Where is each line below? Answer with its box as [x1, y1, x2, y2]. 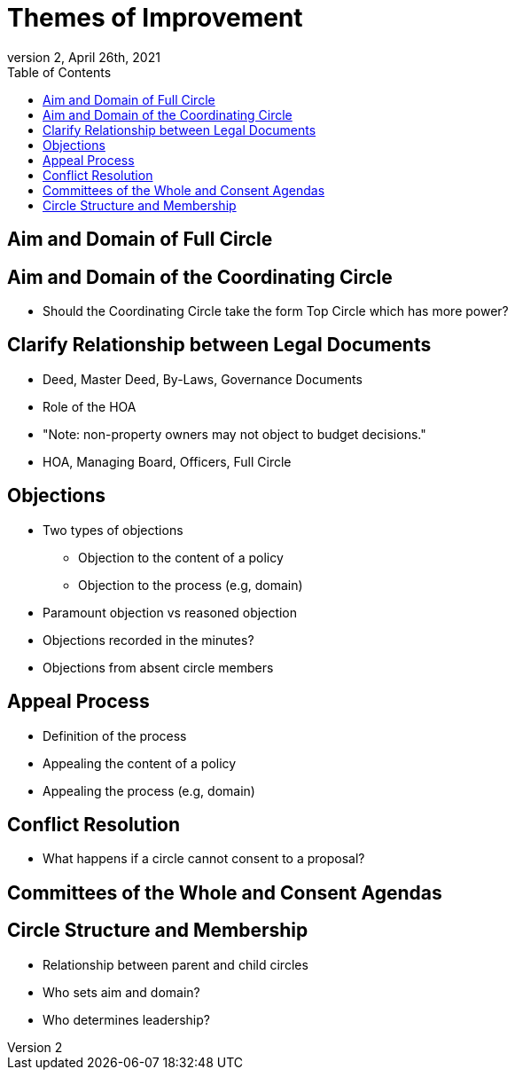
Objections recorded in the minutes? [43, 632, 254, 648]
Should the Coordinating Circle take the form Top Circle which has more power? [43, 303, 509, 319]
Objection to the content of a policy [78, 549, 284, 565]
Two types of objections [43, 522, 183, 538]
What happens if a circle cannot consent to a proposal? [43, 851, 365, 867]
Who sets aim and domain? [43, 984, 200, 1000]
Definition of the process [43, 727, 187, 743]
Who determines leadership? [43, 1011, 210, 1027]
